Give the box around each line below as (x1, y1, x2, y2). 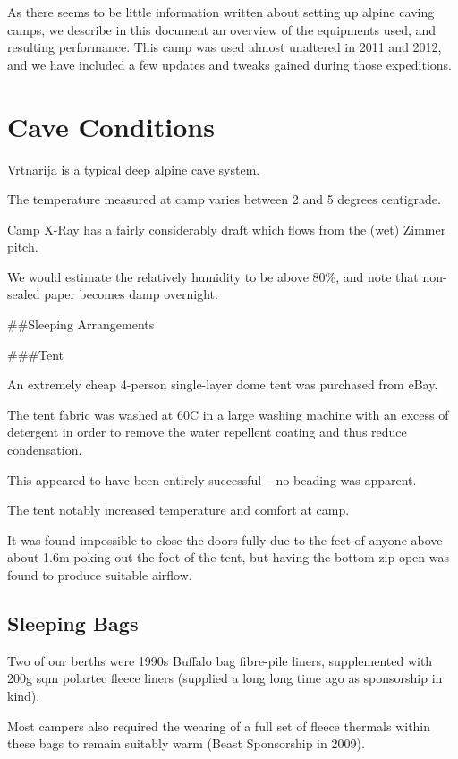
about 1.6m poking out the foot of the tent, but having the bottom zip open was (7, 548, 450, 567)
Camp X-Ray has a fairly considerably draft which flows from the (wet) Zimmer (7, 219, 446, 238)
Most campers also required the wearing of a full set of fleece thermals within (7, 716, 431, 735)
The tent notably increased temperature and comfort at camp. (7, 500, 350, 519)
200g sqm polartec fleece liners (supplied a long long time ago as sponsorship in (7, 669, 443, 687)
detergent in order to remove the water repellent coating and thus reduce (7, 422, 407, 441)
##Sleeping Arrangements (7, 315, 155, 334)
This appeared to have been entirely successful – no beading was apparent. (7, 470, 417, 489)
